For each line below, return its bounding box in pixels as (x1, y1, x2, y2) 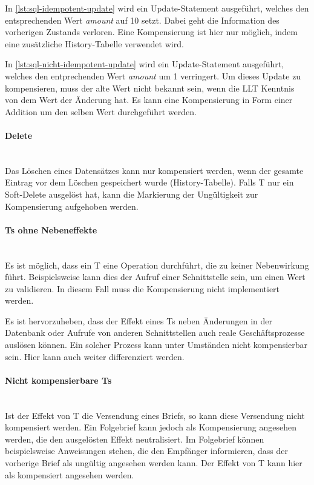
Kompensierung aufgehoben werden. (5, 199, 139, 212)
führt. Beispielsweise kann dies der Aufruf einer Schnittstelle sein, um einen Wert (5, 270, 306, 283)
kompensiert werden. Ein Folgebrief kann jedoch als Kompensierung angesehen (5, 421, 296, 433)
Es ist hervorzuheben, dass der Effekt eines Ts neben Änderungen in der (5, 314, 273, 327)
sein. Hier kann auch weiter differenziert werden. (5, 350, 185, 363)
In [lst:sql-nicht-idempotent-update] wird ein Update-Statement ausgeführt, (5, 58, 284, 70)
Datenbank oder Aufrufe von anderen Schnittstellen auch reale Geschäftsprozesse (5, 326, 305, 339)
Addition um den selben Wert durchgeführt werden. (5, 105, 197, 118)
